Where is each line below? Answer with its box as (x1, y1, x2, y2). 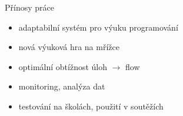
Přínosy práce (5, 1, 54, 13)
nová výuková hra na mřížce (18, 41, 119, 53)
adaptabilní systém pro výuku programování (18, 21, 178, 33)
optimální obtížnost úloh (18, 60, 108, 72)
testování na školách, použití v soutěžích (18, 100, 164, 112)
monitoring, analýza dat (18, 80, 105, 92)
